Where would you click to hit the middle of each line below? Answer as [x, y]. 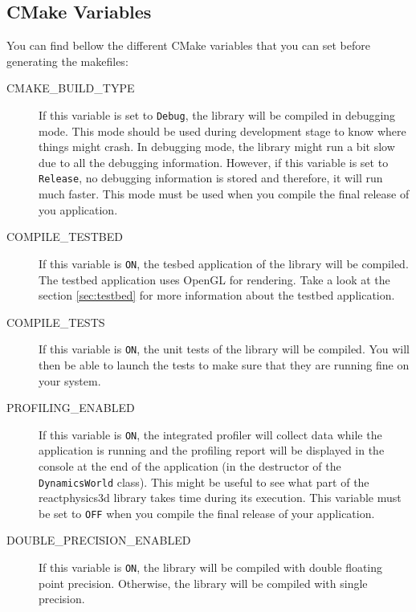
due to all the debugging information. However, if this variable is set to [214, 162]
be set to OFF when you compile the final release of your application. [207, 513]
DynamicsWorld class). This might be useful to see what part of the [204, 481]
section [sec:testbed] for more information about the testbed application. [217, 295]
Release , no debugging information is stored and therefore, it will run [211, 178]
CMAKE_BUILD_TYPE [71, 88]
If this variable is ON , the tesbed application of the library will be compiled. [224, 263]
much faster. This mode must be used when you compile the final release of [224, 194]
